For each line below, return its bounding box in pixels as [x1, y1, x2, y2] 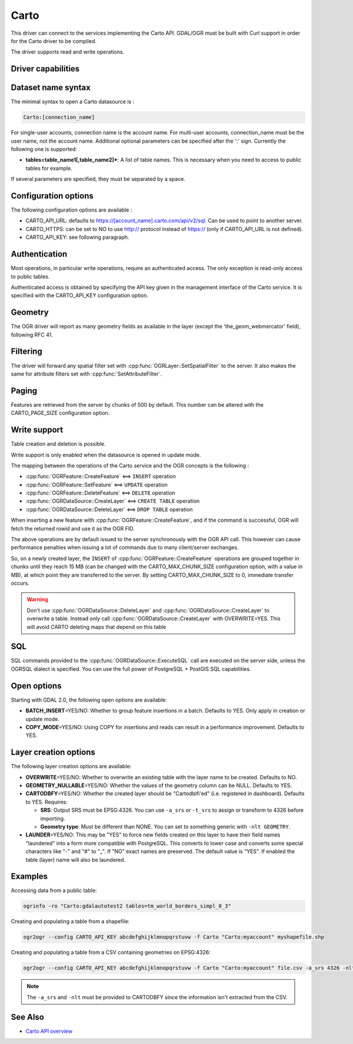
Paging [11, 386, 38, 396]
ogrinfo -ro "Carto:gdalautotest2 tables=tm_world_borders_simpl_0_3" [23, 903, 232, 910]
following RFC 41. [11, 331, 53, 338]
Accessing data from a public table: [11, 887, 97, 894]
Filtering [11, 347, 42, 357]
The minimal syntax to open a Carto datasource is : [11, 98, 135, 106]
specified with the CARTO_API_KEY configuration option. [11, 292, 149, 299]
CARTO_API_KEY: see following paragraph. [25, 233, 129, 241]
